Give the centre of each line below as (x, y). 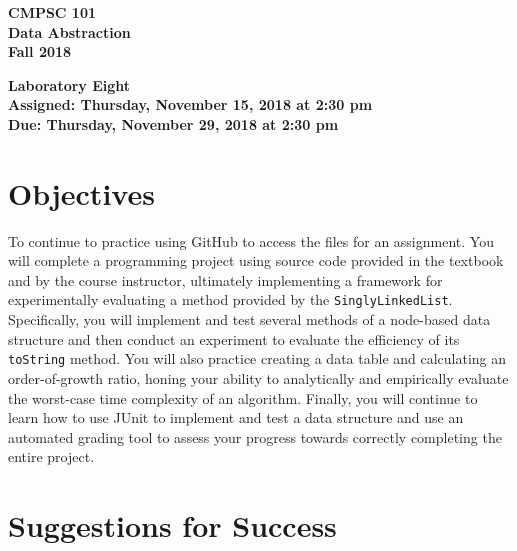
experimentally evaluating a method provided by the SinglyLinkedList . (230, 299)
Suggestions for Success (172, 525)
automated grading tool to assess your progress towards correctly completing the (255, 436)
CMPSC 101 (52, 12)
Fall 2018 (40, 51)
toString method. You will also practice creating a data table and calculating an (257, 358)
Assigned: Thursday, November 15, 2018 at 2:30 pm (190, 104)
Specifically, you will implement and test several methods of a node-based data (249, 319)
